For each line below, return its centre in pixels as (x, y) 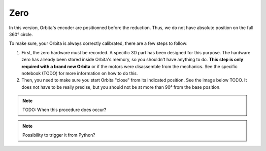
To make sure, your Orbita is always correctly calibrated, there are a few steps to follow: (98, 43)
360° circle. (21, 34)
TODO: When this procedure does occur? (64, 110)
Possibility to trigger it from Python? (59, 135)
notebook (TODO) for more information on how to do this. (80, 73)
